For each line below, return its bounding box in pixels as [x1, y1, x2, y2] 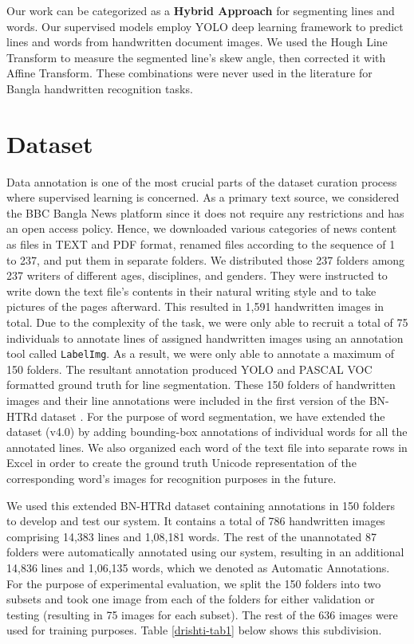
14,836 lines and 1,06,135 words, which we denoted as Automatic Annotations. [6, 560, 390, 575]
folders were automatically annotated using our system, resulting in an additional [6, 544, 404, 560]
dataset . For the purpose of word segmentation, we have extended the [41, 407, 385, 424]
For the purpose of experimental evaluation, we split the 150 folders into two [6, 575, 381, 591]
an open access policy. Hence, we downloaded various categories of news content [6, 220, 397, 237]
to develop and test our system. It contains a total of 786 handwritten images [6, 512, 385, 529]
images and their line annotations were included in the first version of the [6, 392, 366, 409]
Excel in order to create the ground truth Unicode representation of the [6, 454, 357, 471]
